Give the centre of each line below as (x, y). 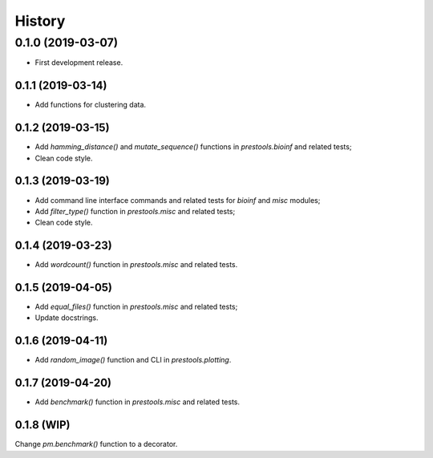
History (40, 21)
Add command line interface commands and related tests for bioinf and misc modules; (178, 200)
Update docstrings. (67, 318)
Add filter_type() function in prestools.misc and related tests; (135, 211)
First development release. (79, 63)
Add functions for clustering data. (91, 105)
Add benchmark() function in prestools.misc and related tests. (138, 402)
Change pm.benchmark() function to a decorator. (96, 444)
